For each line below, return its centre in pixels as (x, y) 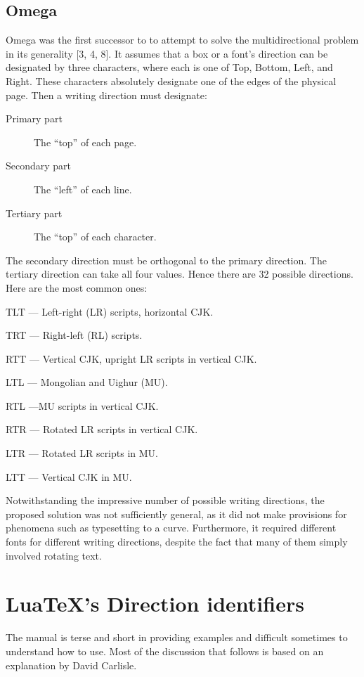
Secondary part (39, 166)
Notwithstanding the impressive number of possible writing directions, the (165, 500)
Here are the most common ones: (77, 287)
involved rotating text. (54, 555)
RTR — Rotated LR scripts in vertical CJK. (102, 429)
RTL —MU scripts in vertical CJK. (82, 405)
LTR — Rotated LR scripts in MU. (82, 453)
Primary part (34, 118)
